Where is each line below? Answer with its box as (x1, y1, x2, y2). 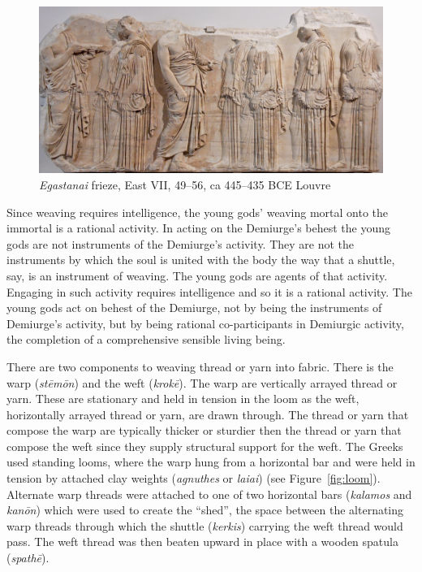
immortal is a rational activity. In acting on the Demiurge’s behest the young (6, 219, 391, 236)
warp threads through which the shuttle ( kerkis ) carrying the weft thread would (6, 517, 403, 534)
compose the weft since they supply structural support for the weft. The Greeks (6, 437, 403, 454)
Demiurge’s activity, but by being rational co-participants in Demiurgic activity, (6, 314, 404, 331)
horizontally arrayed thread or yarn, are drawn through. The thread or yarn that (6, 405, 409, 422)
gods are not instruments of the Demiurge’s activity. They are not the (6, 235, 355, 252)
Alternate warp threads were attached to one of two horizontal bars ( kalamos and (6, 485, 412, 502)
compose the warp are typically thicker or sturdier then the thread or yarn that (6, 422, 402, 439)
